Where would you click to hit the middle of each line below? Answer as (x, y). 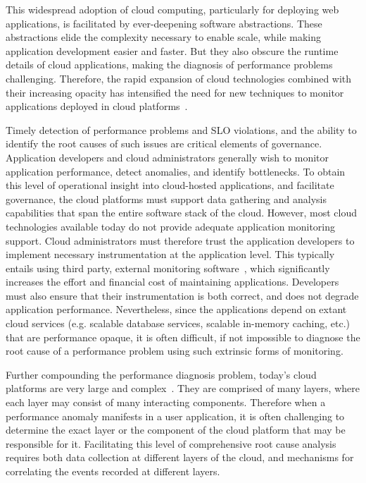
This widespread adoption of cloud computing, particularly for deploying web (172, 9)
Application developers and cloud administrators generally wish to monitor (168, 157)
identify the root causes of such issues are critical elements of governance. (164, 143)
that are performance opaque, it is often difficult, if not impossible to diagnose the (183, 337)
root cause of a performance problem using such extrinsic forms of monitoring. (175, 351)
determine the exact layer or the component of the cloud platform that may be (176, 430)
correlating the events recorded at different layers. (113, 471)
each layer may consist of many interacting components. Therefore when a (166, 402)
